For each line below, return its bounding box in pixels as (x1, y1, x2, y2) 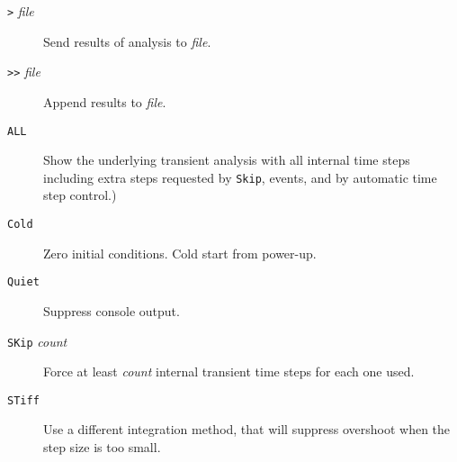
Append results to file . (43, 92, 166, 111)
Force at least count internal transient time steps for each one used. (43, 362, 415, 381)
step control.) (43, 186, 117, 204)
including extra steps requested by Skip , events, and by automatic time (43, 168, 437, 186)
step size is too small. (43, 438, 161, 456)
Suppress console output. (43, 301, 180, 320)
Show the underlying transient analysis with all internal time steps (43, 150, 410, 169)
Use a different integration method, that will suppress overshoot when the (43, 420, 451, 439)
